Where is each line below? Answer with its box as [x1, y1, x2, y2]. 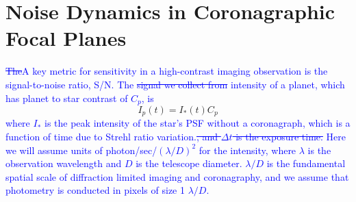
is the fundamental [266, 156, 346, 171]
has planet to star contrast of [5, 90, 128, 105]
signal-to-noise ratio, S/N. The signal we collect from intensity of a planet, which [5, 77, 345, 91]
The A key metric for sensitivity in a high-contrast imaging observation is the [5, 64, 328, 78]
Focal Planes [5, 24, 127, 52]
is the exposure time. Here [236, 129, 346, 143]
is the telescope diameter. [136, 156, 242, 171]
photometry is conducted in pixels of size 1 [5, 183, 185, 197]
